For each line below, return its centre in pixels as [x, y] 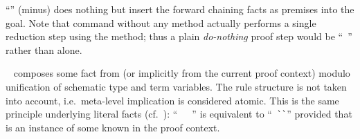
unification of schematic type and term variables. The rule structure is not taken [176, 86]
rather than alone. [44, 49]
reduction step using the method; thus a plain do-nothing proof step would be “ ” [179, 36]
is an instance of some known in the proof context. [113, 127]
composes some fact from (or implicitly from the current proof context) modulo [182, 73]
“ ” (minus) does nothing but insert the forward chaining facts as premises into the [180, 9]
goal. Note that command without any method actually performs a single [161, 22]
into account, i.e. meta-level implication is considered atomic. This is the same [172, 100]
